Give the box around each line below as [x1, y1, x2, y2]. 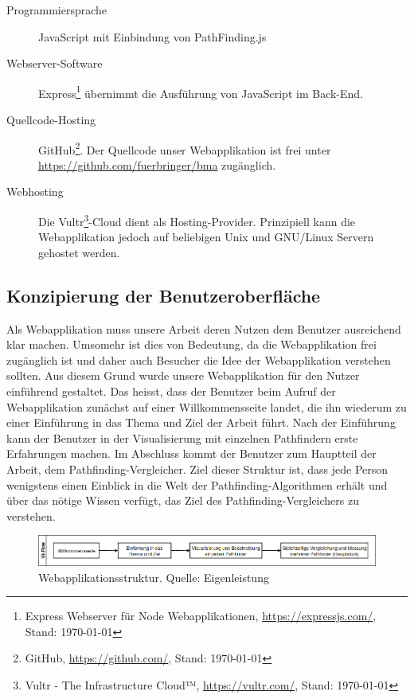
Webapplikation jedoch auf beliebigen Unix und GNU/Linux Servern [38, 228, 374, 245]
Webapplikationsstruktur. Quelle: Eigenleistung [38, 568, 269, 585]
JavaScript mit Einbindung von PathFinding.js [38, 28, 267, 45]
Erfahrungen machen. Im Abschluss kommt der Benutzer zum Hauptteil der [6, 445, 377, 462]
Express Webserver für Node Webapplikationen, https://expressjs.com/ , [25, 607, 377, 624]
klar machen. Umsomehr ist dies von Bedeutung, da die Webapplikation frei [6, 336, 377, 353]
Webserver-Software [6, 55, 103, 72]
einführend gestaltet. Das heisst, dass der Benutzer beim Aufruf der [6, 383, 336, 400]
